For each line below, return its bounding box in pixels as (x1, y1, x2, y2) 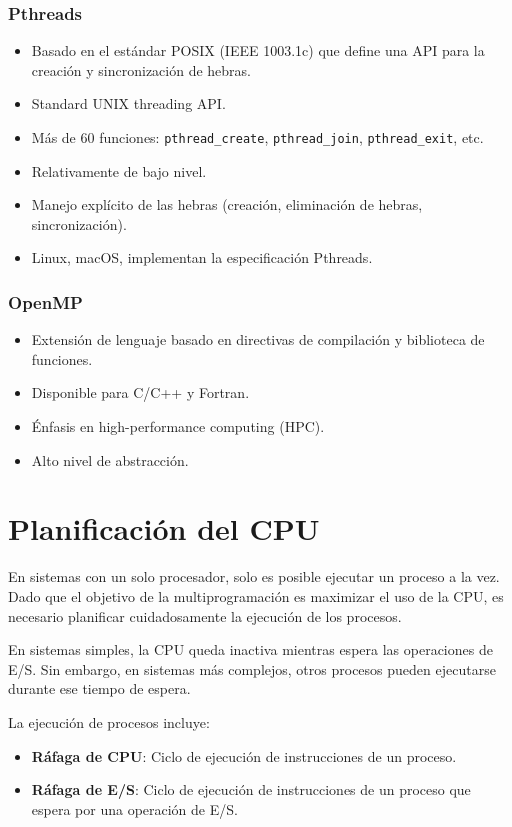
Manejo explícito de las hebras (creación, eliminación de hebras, (31, 194, 423, 215)
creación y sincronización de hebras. (31, 59, 252, 80)
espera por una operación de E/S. (31, 798, 238, 819)
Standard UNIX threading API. (31, 93, 226, 114)
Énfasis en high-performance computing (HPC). (31, 416, 325, 437)
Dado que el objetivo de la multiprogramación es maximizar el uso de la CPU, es (8, 585, 504, 606)
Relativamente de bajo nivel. (31, 160, 207, 181)
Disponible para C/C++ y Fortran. (31, 382, 250, 403)
